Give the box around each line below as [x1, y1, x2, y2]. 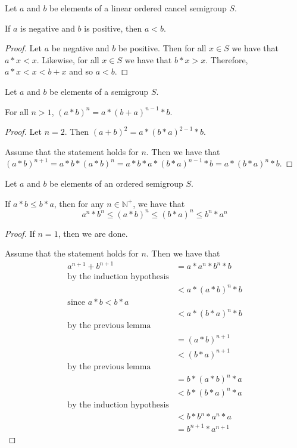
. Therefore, [205, 53, 248, 66]
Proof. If [5, 227, 35, 239]
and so [69, 65, 93, 78]
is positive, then [84, 21, 142, 34]
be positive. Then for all [118, 42, 207, 54]
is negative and [20, 21, 75, 34]
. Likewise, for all [36, 53, 99, 66]
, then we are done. [58, 227, 128, 239]
